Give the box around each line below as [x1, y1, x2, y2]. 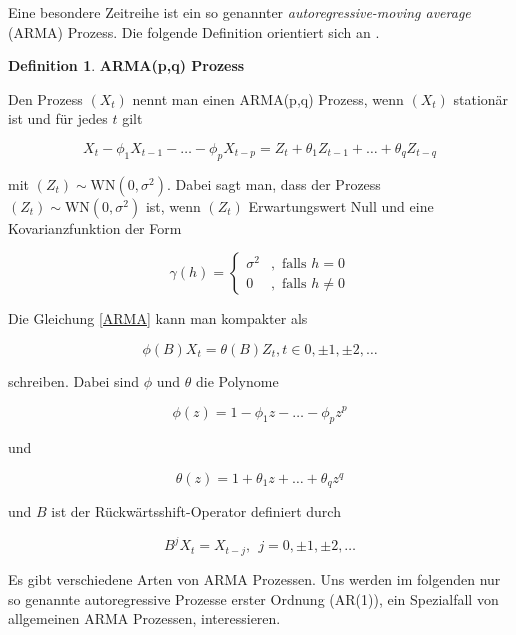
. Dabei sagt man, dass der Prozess [166, 173, 381, 194]
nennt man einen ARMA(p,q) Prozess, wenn [132, 88, 404, 109]
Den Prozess [8, 88, 83, 109]
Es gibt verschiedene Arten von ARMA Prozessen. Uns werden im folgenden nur [8, 568, 501, 589]
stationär [453, 88, 509, 109]
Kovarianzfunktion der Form [8, 217, 182, 238]
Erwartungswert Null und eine [248, 195, 434, 216]
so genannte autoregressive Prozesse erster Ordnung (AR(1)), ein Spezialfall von [8, 588, 499, 609]
